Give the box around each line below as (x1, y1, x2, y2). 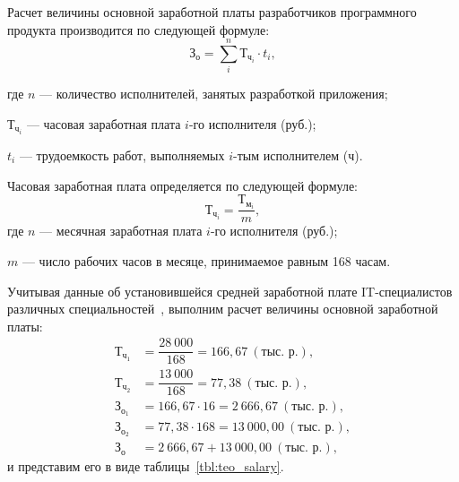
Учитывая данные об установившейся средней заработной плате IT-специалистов (7, 281, 453, 300)
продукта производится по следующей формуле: (7, 20, 270, 39)
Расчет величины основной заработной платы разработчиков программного (7, 3, 417, 21)
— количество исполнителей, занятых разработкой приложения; (39, 84, 388, 103)
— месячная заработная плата (39, 221, 203, 240)
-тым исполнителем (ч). (233, 146, 363, 164)
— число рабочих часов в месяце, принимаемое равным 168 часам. (22, 251, 391, 270)
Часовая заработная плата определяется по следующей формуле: (7, 176, 358, 194)
